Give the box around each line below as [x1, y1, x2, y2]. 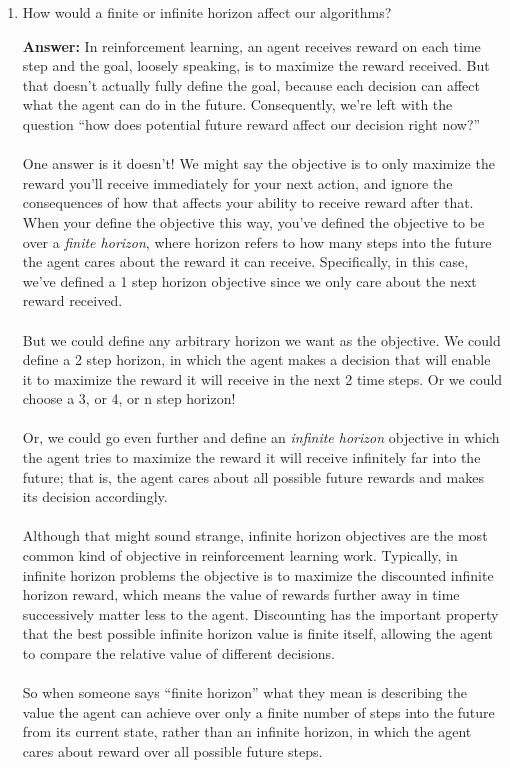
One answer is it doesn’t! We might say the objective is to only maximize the [22, 153, 495, 174]
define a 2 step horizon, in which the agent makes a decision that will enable [22, 349, 491, 370]
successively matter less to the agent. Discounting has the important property [22, 603, 499, 624]
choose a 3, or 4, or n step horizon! [22, 388, 236, 409]
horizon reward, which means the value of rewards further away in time [22, 584, 460, 605]
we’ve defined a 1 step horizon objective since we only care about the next [22, 270, 477, 291]
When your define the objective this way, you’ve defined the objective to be [22, 211, 485, 232]
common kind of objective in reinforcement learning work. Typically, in [22, 545, 458, 566]
